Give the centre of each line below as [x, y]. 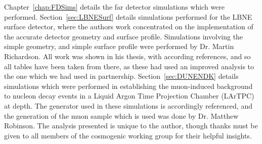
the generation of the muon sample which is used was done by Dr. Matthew [121, 115]
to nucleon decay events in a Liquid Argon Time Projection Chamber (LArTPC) [129, 96]
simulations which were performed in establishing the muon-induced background [128, 86]
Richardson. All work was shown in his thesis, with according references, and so [127, 56]
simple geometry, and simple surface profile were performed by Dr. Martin [119, 46]
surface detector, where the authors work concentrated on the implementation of [129, 27]
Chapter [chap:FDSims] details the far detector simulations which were [115, 7]
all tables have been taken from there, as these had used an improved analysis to [129, 66]
